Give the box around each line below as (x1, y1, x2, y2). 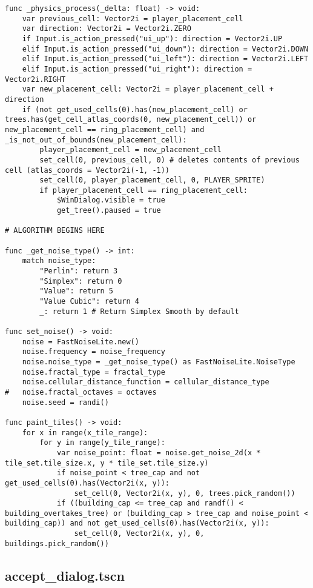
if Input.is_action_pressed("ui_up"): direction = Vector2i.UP (22, 34, 283, 43)
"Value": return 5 (39, 287, 113, 296)
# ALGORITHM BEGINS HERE (5, 226, 105, 235)
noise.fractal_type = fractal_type (22, 367, 165, 376)
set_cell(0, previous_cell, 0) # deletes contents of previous (39, 155, 300, 164)
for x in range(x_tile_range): (22, 428, 148, 437)
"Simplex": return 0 (39, 276, 122, 286)
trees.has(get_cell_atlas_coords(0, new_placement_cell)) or (5, 115, 257, 124)
